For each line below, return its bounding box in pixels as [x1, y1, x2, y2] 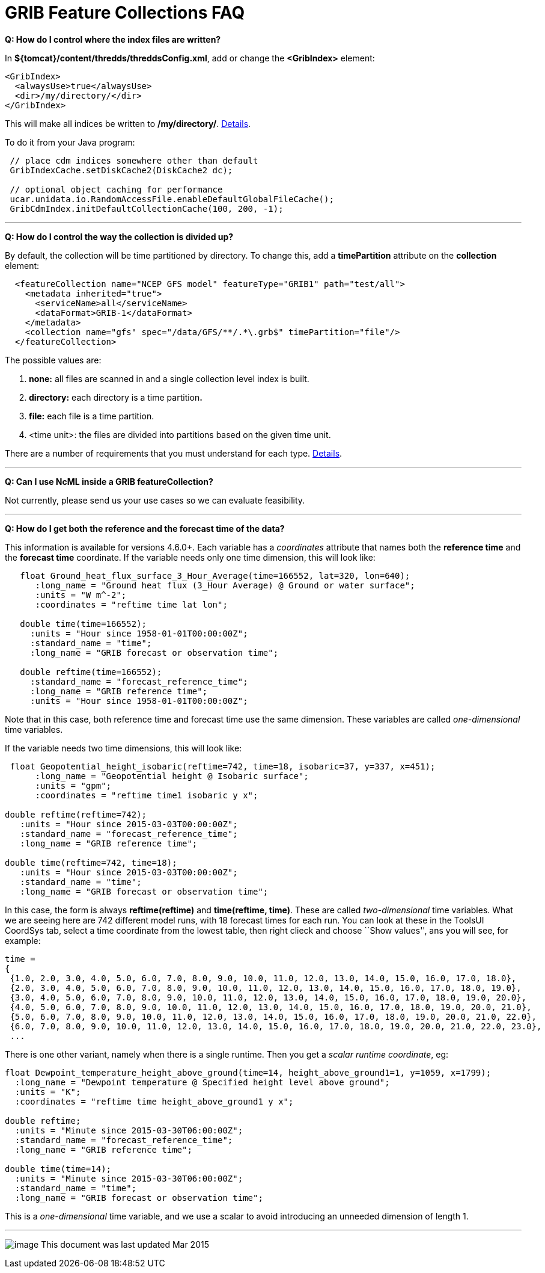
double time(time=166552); [20, 618, 147, 629]
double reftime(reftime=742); [5, 809, 147, 819]
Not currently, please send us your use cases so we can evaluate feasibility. [5, 495, 305, 505]
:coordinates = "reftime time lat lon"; [35, 599, 228, 609]
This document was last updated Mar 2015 [41, 1239, 209, 1250]
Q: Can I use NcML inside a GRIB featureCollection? [5, 476, 213, 487]
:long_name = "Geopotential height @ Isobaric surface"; [35, 771, 309, 781]
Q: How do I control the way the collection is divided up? [5, 231, 234, 242]
